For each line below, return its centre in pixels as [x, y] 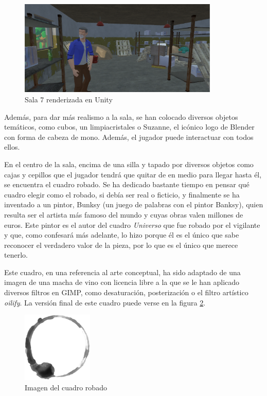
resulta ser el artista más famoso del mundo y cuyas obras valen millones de [124, 214]
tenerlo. [16, 255]
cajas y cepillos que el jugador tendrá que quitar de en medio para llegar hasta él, [133, 174]
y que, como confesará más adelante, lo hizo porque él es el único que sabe [122, 235]
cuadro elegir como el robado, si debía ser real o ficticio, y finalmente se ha [122, 194]
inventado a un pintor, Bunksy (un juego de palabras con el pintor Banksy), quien [134, 204]
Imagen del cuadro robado [66, 388]
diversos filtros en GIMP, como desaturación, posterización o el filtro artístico [126, 292]
